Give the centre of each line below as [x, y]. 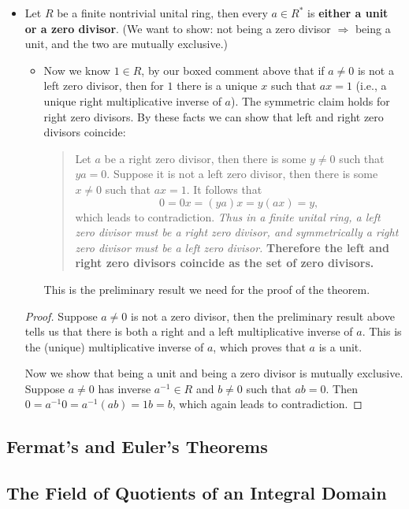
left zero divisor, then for [104, 85]
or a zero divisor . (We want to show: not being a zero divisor [178, 28]
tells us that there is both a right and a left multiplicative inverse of [189, 331]
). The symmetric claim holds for [310, 100]
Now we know [77, 70]
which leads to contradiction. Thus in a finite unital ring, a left [228, 216]
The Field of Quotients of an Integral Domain [197, 493]
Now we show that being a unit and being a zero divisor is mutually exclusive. [214, 373]
